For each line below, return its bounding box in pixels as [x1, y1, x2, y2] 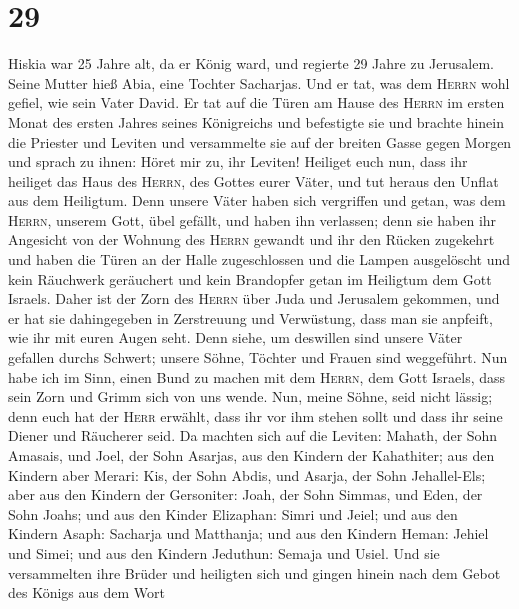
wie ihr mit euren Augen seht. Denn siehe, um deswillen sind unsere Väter [8, 327, 463, 348]
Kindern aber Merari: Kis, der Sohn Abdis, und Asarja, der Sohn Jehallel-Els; [8, 464, 486, 485]
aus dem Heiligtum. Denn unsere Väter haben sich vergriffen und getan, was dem [8, 190, 506, 211]
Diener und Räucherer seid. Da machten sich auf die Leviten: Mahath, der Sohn [8, 425, 498, 446]
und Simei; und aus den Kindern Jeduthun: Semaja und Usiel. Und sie [8, 542, 440, 563]
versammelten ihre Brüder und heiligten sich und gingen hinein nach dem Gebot [8, 562, 501, 583]
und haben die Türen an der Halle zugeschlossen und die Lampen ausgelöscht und [8, 249, 511, 270]
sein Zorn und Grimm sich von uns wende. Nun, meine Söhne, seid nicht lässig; [8, 386, 493, 407]
